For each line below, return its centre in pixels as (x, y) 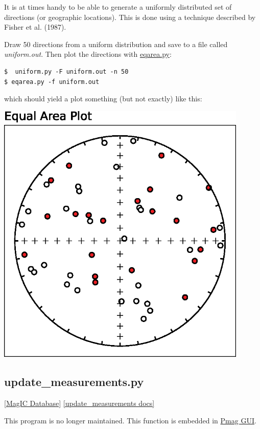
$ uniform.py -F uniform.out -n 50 (66, 71)
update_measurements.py (74, 382)
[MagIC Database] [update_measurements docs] (79, 403)
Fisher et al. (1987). (35, 27)
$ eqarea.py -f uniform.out (52, 82)
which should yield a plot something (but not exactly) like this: (103, 99)
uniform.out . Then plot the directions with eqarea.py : (88, 54)
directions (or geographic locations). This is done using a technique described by (130, 17)
